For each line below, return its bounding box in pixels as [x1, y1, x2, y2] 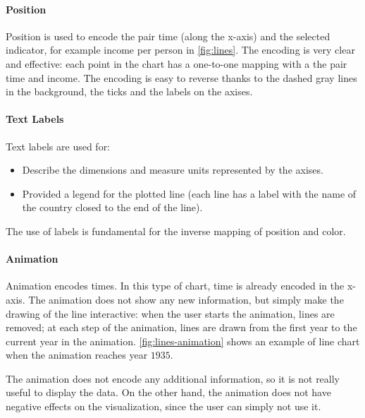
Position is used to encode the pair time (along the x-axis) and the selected [6, 28, 330, 43]
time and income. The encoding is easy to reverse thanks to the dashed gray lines [6, 70, 357, 85]
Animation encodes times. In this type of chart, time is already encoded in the [6, 278, 345, 293]
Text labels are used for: [6, 138, 111, 153]
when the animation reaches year [6, 347, 148, 362]
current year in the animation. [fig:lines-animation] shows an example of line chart [6, 333, 360, 348]
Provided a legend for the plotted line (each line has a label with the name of [22, 186, 357, 201]
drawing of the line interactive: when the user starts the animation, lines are [6, 306, 335, 321]
